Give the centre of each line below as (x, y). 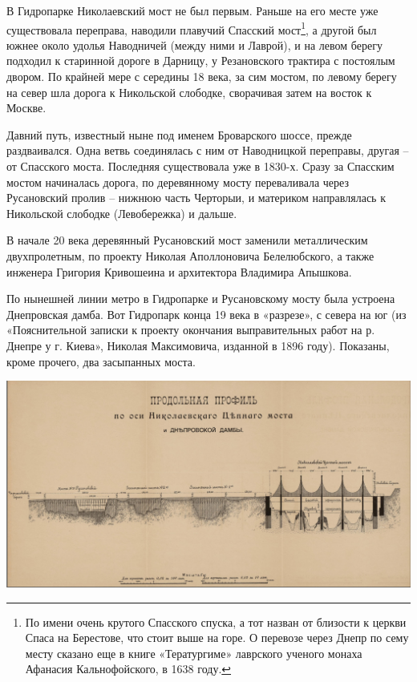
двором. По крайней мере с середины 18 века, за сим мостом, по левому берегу (202, 77)
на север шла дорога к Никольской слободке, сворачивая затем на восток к (189, 92)
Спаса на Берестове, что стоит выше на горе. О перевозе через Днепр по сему (217, 638)
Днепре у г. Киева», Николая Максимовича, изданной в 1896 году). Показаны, (198, 345)
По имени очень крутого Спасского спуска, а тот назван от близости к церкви (216, 621)
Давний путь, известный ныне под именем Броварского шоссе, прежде (179, 134)
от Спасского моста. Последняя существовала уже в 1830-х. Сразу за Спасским (200, 166)
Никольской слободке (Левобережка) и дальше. (122, 213)
